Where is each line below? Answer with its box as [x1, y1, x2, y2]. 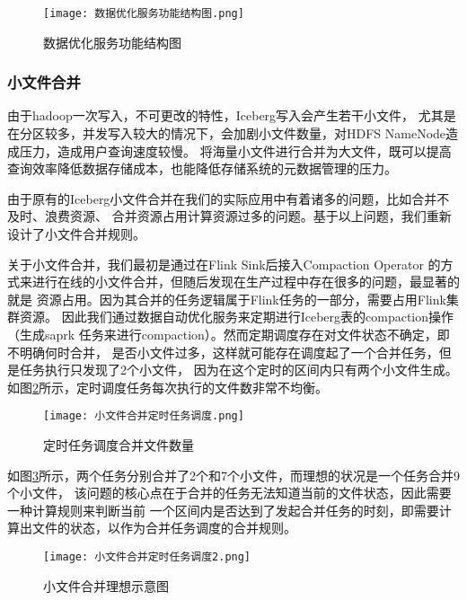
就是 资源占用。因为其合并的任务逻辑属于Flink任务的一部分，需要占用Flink [7, 289, 446, 308]
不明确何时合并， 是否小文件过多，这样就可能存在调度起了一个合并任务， [7, 342, 439, 361]
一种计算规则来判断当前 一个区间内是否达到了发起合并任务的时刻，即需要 [7, 500, 439, 519]
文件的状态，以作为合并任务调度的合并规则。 [31, 518, 296, 537]
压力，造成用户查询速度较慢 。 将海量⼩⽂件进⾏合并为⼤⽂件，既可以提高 [19, 141, 452, 160]
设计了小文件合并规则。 [7, 225, 145, 243]
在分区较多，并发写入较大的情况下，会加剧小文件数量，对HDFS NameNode [7, 124, 446, 143]
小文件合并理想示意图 [43, 576, 169, 595]
